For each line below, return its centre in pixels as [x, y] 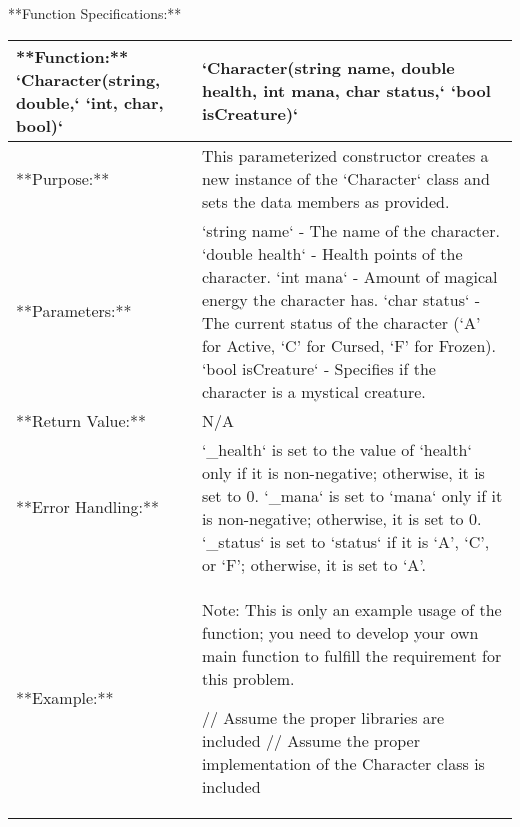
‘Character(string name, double [328, 68]
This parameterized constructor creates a [345, 155]
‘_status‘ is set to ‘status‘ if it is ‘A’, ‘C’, [345, 541]
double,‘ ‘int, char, [90, 102]
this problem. [248, 678]
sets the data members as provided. [325, 201]
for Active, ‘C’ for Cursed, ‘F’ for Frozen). [349, 345]
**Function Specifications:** [95, 13]
